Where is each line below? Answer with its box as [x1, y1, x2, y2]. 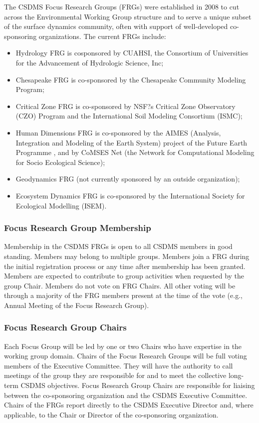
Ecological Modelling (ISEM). [15, 200, 107, 210]
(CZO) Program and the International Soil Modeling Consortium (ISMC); [15, 110, 243, 121]
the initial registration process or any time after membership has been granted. [4, 260, 246, 271]
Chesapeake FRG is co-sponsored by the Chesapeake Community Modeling [15, 74, 246, 84]
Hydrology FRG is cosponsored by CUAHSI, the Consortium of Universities [15, 47, 249, 58]
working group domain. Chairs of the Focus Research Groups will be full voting [4, 350, 247, 361]
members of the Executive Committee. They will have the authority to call [4, 360, 233, 370]
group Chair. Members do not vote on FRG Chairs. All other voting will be [4, 280, 236, 290]
